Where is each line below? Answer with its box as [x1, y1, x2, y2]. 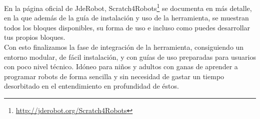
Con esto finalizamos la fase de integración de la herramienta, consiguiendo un [4, 42, 244, 52]
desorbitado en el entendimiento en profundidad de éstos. [4, 81, 179, 91]
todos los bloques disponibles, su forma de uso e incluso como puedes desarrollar [4, 22, 250, 32]
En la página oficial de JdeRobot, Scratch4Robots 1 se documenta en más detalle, [4, 1, 252, 13]
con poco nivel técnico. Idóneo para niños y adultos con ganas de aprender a [4, 61, 238, 72]
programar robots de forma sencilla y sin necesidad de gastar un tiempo [4, 71, 224, 81]
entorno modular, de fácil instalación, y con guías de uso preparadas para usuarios [4, 51, 256, 62]
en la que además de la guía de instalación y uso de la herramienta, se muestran [4, 12, 249, 23]
